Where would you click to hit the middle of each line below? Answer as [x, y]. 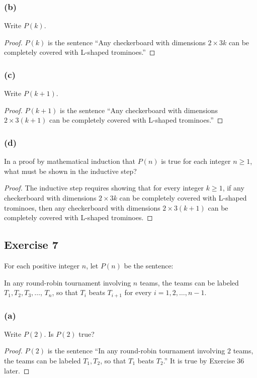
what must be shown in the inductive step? [70, 171]
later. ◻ [17, 370]
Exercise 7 [31, 245]
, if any [233, 188]
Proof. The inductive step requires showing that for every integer [104, 188]
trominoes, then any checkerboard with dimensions [82, 207]
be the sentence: [149, 265]
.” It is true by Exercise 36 [204, 361]
